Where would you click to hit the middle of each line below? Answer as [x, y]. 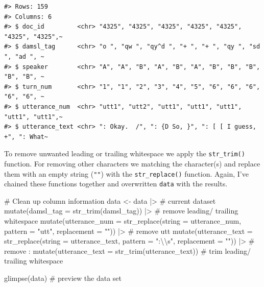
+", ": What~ [26, 137]
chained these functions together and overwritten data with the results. [116, 184]
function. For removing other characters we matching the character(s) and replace [132, 163]
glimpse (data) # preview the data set [63, 278]
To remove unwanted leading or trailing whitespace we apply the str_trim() [125, 153]
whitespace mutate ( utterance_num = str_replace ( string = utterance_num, [123, 221]
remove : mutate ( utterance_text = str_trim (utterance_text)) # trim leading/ [127, 250]
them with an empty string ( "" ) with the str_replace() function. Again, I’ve [126, 173]
